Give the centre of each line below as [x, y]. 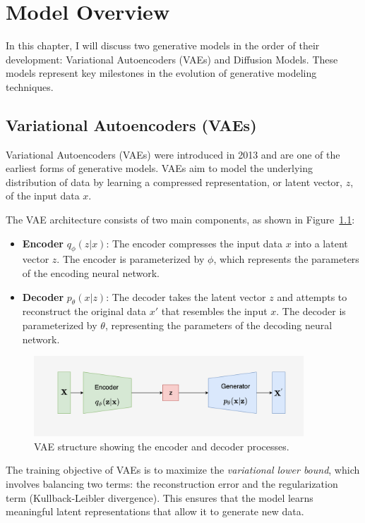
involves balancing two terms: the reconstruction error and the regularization [172, 484]
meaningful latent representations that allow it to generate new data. [155, 511]
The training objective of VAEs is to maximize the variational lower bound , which [183, 470]
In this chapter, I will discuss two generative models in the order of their [163, 45]
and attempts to [312, 296]
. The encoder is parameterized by [131, 259]
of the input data [43, 196]
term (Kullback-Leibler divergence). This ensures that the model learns [160, 497]
